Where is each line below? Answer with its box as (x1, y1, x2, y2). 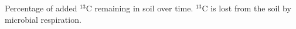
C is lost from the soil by (202, 2, 291, 14)
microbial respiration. (5, 13, 81, 25)
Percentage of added (5, 2, 77, 14)
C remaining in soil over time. (86, 2, 193, 14)
